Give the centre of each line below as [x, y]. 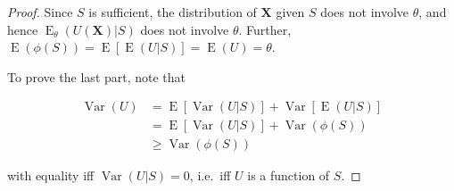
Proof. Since [40, 12]
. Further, [265, 29]
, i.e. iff [210, 175]
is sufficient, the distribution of [173, 12]
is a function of [289, 175]
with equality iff [51, 175]
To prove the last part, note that [97, 76]
